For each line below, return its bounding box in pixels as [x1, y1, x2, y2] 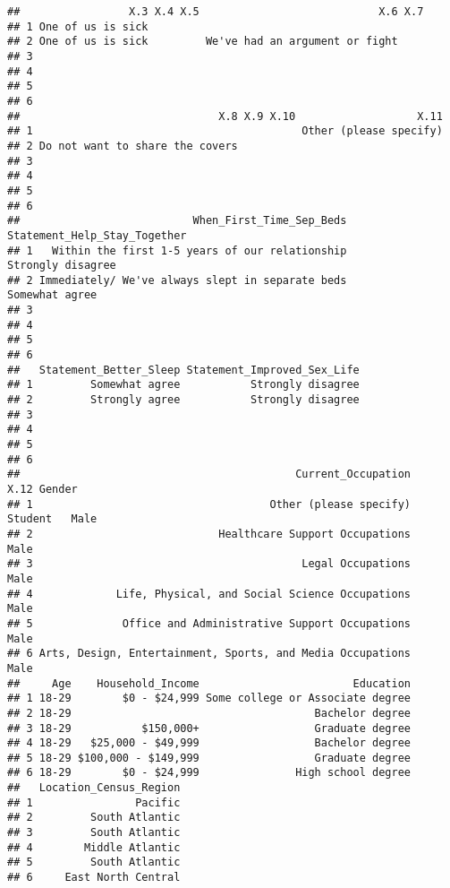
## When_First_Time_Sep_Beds [7, 214, 347, 228]
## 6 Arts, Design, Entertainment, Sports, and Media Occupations [7, 647, 412, 660]
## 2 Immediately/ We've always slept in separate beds [7, 273, 347, 287]
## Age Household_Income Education [7, 677, 412, 690]
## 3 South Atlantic [7, 826, 181, 840]
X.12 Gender [7, 483, 78, 496]
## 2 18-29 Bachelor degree [7, 706, 412, 720]
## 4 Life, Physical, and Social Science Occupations [7, 587, 412, 600]
